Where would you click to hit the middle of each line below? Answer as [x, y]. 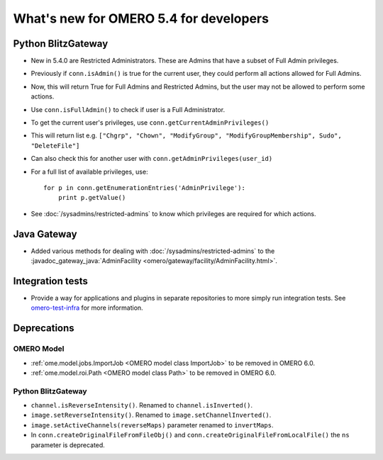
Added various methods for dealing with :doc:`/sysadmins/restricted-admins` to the [153, 251]
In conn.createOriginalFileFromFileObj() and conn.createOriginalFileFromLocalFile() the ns [190, 435]
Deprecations [44, 329]
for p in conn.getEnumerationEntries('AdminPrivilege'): [145, 187]
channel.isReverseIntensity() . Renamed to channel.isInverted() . [142, 405]
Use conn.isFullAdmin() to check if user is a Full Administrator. [128, 109]
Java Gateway [45, 234]
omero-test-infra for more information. [87, 308]
